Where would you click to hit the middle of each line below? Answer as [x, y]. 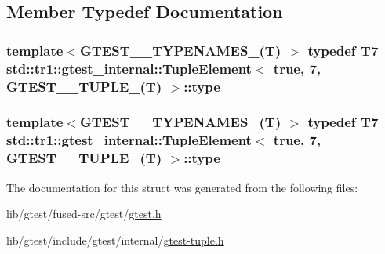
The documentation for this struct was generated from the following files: [182, 187]
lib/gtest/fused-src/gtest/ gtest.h [84, 214]
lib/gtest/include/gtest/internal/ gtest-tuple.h [115, 239]
